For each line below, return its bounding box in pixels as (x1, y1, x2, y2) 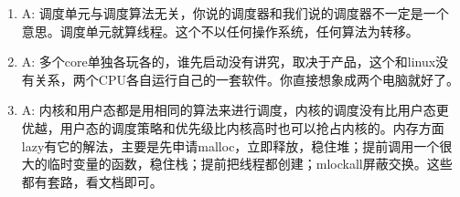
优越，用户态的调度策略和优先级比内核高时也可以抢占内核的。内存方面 (21, 118, 444, 137)
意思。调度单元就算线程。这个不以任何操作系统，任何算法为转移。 (21, 21, 419, 40)
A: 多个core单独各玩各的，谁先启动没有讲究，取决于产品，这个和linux (21, 52, 436, 71)
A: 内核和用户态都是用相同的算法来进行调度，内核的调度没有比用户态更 (21, 100, 449, 119)
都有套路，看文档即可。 (21, 171, 163, 191)
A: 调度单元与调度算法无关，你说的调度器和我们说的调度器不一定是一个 (21, 4, 449, 22)
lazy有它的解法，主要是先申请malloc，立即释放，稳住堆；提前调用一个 (21, 136, 440, 155)
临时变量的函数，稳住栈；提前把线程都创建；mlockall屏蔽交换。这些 (47, 154, 453, 173)
